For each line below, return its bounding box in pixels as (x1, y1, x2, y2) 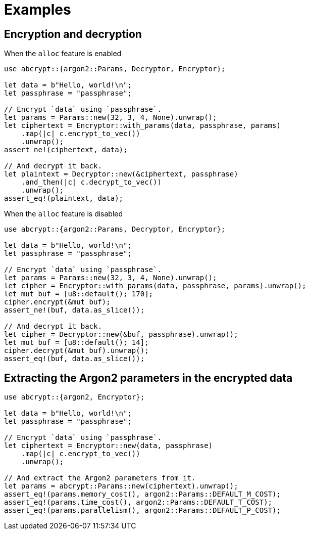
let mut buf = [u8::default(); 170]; (4, 290, 153, 298)
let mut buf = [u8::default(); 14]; (4, 338, 149, 347)
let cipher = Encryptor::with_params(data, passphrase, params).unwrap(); (4, 282, 306, 290)
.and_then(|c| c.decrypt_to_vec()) (21, 178, 162, 187)
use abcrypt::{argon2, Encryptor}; (4, 393, 145, 402)
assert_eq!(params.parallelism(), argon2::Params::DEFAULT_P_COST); (4, 506, 281, 515)
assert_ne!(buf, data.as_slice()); (4, 306, 145, 315)
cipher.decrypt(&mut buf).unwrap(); (4, 346, 149, 355)
